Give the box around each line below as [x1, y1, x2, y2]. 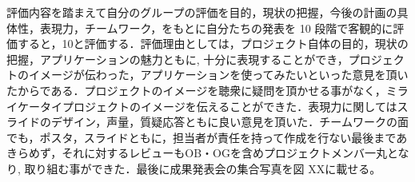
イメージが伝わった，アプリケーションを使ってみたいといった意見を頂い [28, 66, 409, 83]
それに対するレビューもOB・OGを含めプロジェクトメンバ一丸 [62, 144, 387, 161]
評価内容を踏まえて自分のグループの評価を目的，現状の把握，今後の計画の [6, 4, 397, 20]
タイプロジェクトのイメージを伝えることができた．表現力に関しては [39, 97, 397, 114]
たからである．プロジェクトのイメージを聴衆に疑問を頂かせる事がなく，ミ [6, 81, 397, 98]
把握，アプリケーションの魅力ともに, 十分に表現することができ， [6, 50, 349, 67]
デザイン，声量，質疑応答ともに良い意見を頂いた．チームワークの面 [50, 113, 409, 130]
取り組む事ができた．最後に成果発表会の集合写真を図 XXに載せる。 [24, 160, 381, 176]
